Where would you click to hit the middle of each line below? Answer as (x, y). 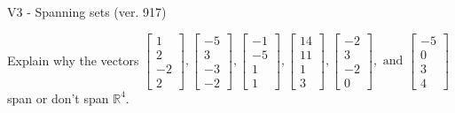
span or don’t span (58, 98)
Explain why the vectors (73, 60)
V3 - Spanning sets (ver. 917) (87, 11)
